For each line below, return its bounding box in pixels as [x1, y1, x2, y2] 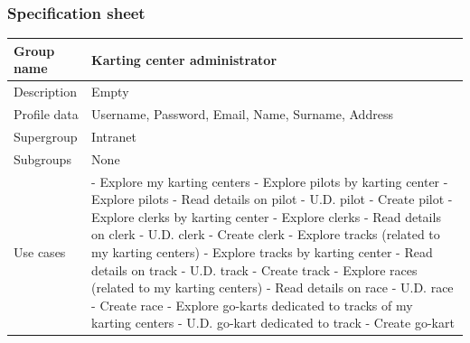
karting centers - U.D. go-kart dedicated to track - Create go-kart [91, 313, 455, 332]
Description [14, 82, 77, 101]
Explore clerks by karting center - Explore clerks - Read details [91, 207, 441, 226]
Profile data [14, 105, 79, 123]
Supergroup [14, 126, 78, 145]
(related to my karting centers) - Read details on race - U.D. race [91, 278, 454, 297]
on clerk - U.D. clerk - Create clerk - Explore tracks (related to [91, 225, 440, 244]
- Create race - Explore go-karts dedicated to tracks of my [91, 295, 413, 314]
